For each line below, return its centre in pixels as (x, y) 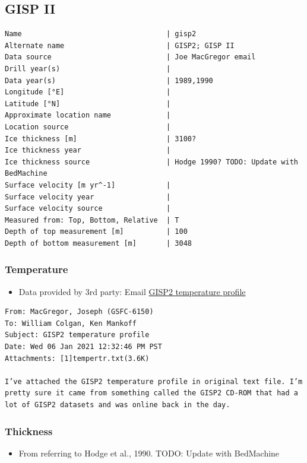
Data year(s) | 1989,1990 (109, 80)
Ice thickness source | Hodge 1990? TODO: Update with (151, 162)
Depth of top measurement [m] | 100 (96, 232)
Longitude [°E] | (88, 92)
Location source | (88, 127)
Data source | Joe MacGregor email (130, 57)
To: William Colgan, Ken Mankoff (71, 323)
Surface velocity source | (88, 209)
